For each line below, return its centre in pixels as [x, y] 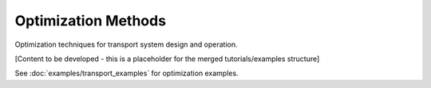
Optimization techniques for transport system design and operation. [127, 44]
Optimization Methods [91, 21]
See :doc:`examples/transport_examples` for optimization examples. [127, 73]
